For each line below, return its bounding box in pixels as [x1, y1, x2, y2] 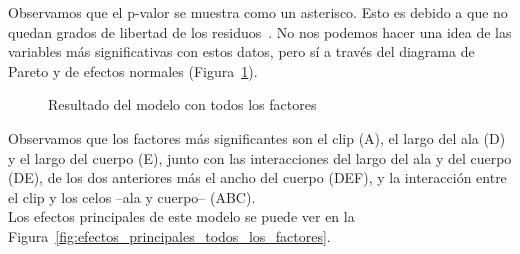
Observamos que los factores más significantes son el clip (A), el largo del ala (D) [8, 127, 506, 148]
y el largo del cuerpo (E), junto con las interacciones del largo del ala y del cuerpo [8, 147, 512, 168]
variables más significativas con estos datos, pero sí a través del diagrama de [8, 41, 475, 62]
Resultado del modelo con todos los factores [48, 94, 317, 115]
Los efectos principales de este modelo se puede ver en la [8, 206, 355, 227]
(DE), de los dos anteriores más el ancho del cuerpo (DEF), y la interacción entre [8, 167, 507, 188]
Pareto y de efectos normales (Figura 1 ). [8, 60, 258, 81]
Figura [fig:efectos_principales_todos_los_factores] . [8, 225, 331, 246]
